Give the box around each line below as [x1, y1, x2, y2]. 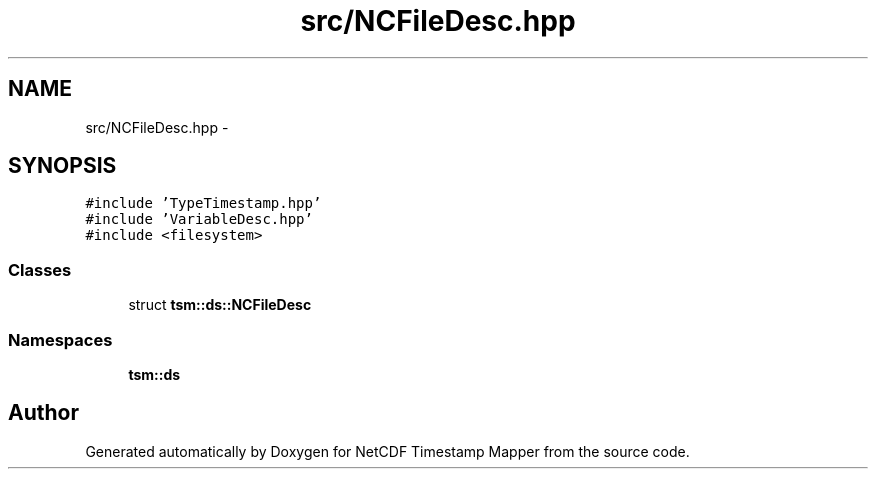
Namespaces [8, 329, 113, 350]
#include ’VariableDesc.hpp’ [85, 211, 313, 228]
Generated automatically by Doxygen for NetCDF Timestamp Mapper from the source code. [85, 442, 690, 460]
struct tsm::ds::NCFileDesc [128, 296, 312, 314]
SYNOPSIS [8, 153, 117, 179]
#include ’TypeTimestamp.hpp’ [85, 195, 322, 212]
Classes [8, 259, 72, 280]
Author [8, 400, 79, 426]
